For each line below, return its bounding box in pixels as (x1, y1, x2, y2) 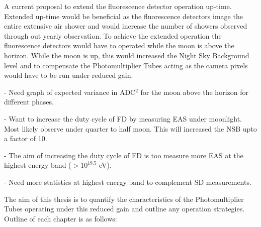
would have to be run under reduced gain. (4, 70, 133, 80)
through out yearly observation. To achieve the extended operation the (4, 30, 222, 41)
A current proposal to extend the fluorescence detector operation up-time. (4, 1, 232, 11)
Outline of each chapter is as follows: (4, 213, 117, 223)
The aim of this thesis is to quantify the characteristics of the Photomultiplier (4, 193, 244, 204)
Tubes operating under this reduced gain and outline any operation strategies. (4, 203, 245, 214)
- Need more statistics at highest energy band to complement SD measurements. (4, 176, 251, 187)
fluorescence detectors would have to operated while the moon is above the (4, 40, 234, 51)
